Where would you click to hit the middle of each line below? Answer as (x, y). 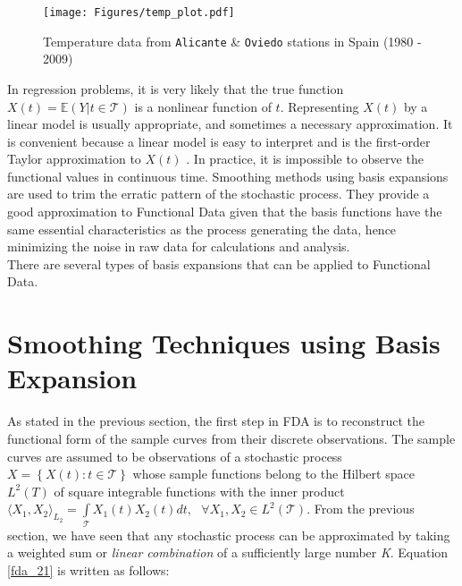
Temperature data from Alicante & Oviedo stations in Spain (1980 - (232, 41)
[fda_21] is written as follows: (88, 569)
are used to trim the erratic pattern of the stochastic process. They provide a (218, 194)
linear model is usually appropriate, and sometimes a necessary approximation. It (230, 124)
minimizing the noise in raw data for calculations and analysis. (179, 246)
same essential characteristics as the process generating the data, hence (202, 229)
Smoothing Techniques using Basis (224, 343)
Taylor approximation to (74, 159)
